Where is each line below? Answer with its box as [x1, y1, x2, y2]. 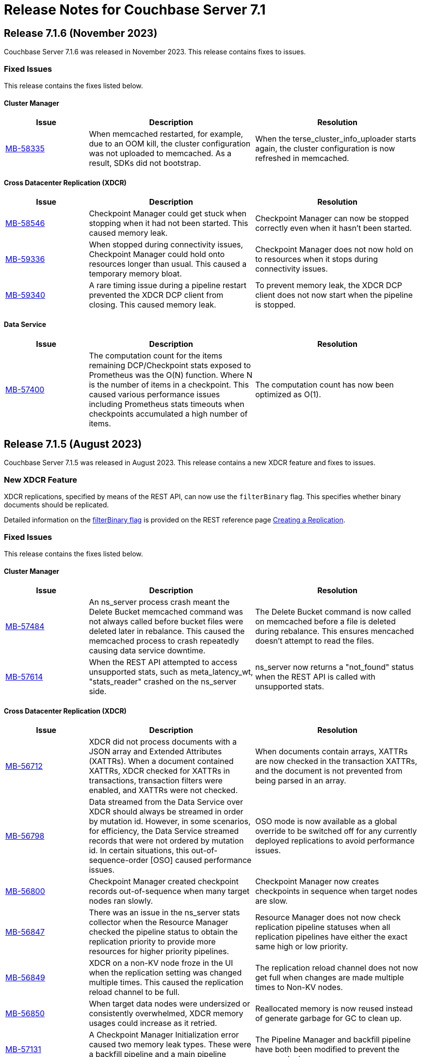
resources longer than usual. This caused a [89, 259, 247, 269]
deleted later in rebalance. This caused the [89, 626, 245, 636]
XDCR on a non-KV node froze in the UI [89, 958, 233, 968]
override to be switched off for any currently [255, 826, 417, 836]
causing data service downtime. [89, 646, 206, 656]
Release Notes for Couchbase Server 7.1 [4, 1, 266, 18]
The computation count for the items [89, 350, 223, 360]
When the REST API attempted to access [89, 657, 238, 667]
